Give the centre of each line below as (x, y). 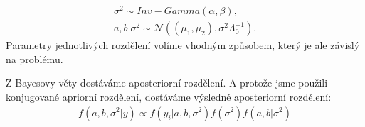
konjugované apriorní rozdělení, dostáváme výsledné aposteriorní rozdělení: (169, 96)
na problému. (35, 59)
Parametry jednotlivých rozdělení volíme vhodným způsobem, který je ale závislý (183, 45)
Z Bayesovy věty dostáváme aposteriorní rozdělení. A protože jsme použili (167, 83)
